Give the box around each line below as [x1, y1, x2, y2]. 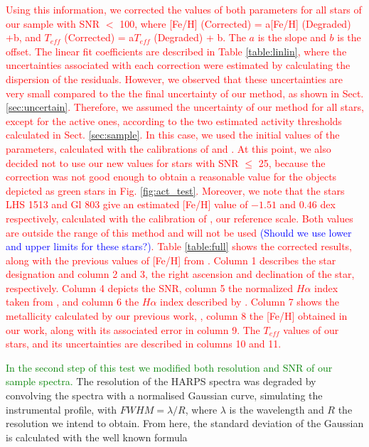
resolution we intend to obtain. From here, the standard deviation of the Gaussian [6, 416, 364, 431]
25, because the [258, 155, 326, 170]
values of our [283, 322, 339, 337]
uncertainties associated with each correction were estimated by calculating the [6, 58, 351, 72]
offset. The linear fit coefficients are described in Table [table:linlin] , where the [6, 43, 347, 58]
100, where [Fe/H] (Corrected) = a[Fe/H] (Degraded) [119, 16, 351, 31]
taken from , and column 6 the [6, 294, 139, 309]
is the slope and [257, 30, 326, 45]
